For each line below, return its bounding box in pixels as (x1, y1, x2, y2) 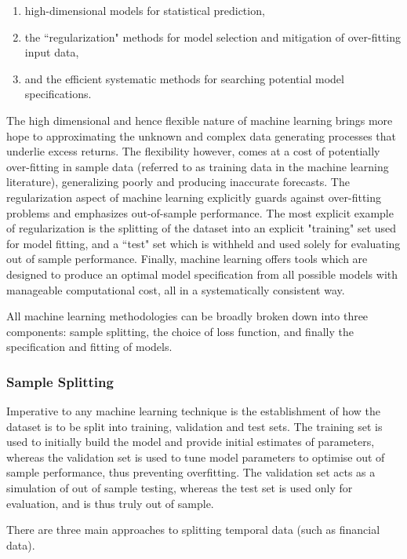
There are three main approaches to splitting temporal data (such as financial (6, 521, 380, 538)
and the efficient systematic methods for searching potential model (24, 70, 344, 86)
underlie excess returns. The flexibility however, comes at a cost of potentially (6, 143, 380, 159)
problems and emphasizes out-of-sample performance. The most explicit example (6, 204, 394, 221)
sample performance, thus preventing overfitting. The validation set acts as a (6, 464, 376, 480)
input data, (24, 44, 79, 60)
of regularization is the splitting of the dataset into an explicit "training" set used (6, 220, 397, 236)
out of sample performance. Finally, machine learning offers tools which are (6, 250, 368, 267)
